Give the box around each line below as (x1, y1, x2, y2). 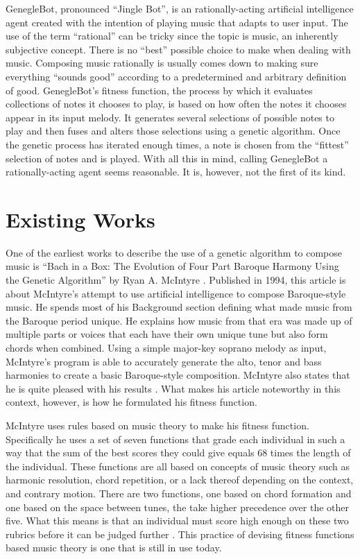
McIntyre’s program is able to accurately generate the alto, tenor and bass (6, 354, 322, 368)
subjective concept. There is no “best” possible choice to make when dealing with (6, 42, 351, 56)
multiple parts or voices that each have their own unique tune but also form (6, 327, 328, 341)
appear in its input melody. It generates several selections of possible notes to (6, 110, 334, 124)
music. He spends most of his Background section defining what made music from (6, 300, 352, 314)
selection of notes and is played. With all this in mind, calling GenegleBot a (6, 150, 328, 165)
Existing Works (6, 205, 155, 233)
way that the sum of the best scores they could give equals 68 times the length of (6, 445, 351, 460)
